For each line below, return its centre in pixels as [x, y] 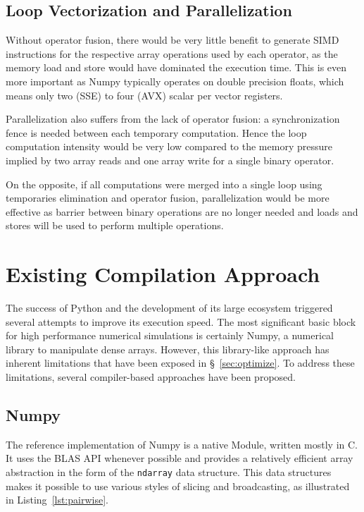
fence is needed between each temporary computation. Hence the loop [156, 132]
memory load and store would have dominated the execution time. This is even [176, 67]
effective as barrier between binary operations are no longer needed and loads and [182, 211]
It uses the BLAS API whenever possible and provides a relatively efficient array [180, 458]
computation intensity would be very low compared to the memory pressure [169, 146]
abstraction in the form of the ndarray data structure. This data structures [169, 472]
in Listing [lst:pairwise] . [57, 500]
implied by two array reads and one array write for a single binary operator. [170, 160]
